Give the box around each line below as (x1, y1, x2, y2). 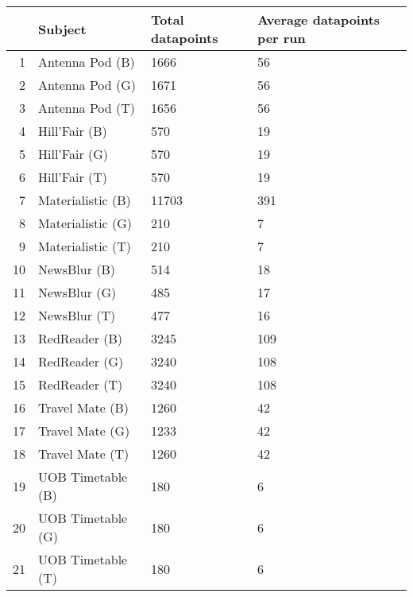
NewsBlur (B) (38, 260, 116, 278)
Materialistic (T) (38, 237, 132, 255)
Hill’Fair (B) (38, 122, 107, 140)
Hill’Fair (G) (38, 145, 108, 163)
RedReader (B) (38, 329, 123, 347)
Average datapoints (257, 10, 380, 29)
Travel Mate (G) (38, 421, 130, 440)
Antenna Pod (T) (38, 99, 136, 117)
